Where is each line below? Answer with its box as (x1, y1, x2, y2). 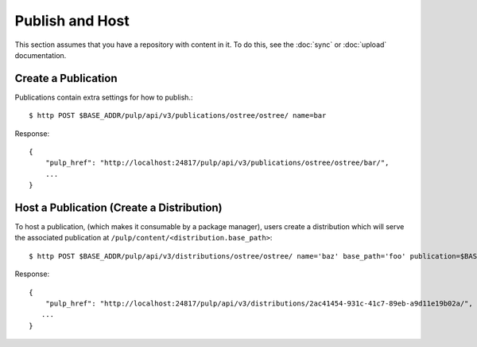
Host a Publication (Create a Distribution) (14, 201, 223, 214)
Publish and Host (14, 12, 130, 29)
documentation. (14, 50, 67, 60)
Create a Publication (14, 72, 118, 85)
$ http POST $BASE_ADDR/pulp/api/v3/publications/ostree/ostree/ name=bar (29, 111, 327, 120)
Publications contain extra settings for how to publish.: (14, 92, 193, 102)
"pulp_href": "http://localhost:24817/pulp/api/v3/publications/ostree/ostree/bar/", (45, 158, 390, 167)
